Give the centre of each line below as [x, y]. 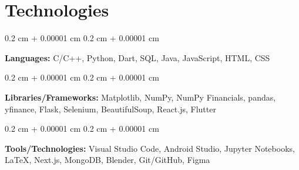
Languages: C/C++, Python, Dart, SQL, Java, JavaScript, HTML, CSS [137, 57]
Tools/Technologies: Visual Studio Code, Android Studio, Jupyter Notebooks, [150, 148]
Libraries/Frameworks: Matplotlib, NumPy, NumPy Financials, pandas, [140, 97]
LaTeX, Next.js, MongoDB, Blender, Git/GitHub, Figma [107, 160]
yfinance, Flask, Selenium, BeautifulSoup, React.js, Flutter [110, 109]
